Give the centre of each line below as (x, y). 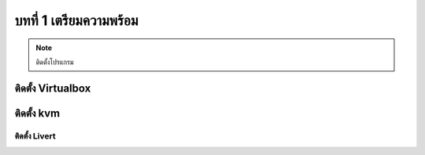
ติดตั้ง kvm (37, 113)
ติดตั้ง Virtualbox (53, 88)
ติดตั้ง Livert (35, 135)
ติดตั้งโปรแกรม (55, 62)
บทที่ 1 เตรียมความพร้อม (76, 20)
